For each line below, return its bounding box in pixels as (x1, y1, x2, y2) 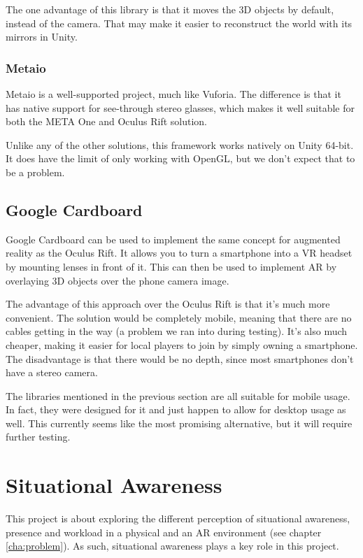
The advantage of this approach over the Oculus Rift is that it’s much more (6, 296, 330, 311)
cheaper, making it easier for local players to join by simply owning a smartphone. (6, 337, 358, 352)
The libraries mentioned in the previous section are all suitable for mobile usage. (6, 388, 350, 403)
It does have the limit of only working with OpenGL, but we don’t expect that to (6, 151, 355, 166)
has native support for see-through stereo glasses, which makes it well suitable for (6, 100, 355, 115)
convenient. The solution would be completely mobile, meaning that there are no (6, 310, 352, 324)
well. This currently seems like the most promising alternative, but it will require (6, 415, 353, 430)
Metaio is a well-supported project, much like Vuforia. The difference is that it (6, 87, 341, 101)
